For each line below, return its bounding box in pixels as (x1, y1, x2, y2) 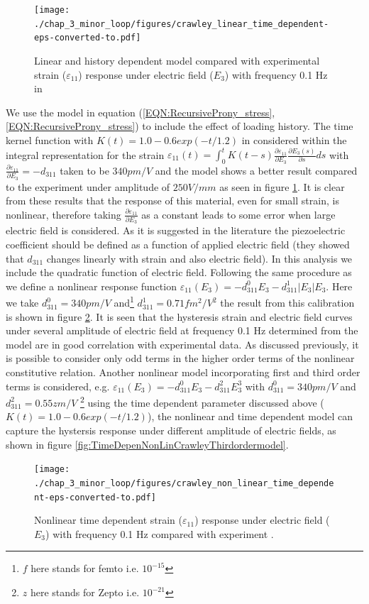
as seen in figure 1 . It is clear (219, 179, 345, 194)
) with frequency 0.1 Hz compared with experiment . (45, 526, 274, 541)
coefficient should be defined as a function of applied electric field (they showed (6, 237, 350, 252)
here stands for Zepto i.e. (30, 585, 140, 600)
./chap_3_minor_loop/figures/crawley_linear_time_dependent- (34, 18, 329, 29)
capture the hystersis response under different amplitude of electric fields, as (6, 423, 336, 438)
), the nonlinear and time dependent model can (147, 409, 353, 424)
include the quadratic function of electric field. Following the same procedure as (6, 265, 352, 280)
